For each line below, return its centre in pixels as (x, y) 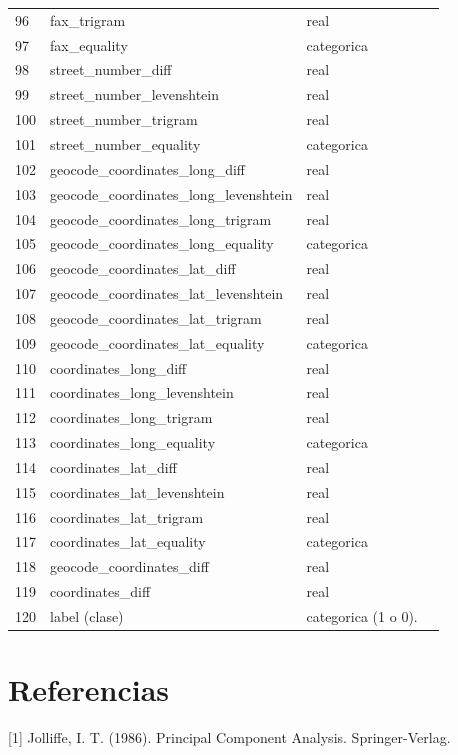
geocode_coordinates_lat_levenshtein (167, 293)
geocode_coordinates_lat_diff (143, 268)
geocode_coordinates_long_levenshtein (171, 193)
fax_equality (89, 44)
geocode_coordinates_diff (129, 566)
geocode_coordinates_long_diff (147, 168)
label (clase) (87, 616)
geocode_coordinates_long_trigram (161, 218)
